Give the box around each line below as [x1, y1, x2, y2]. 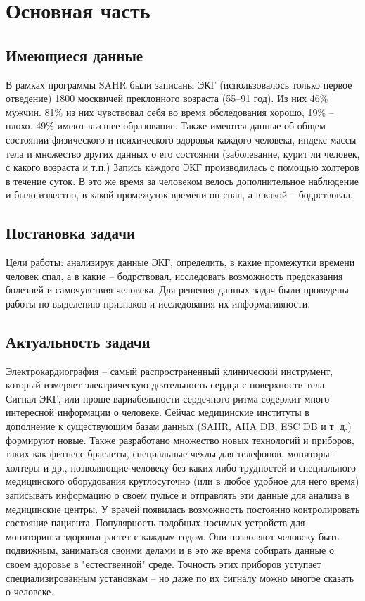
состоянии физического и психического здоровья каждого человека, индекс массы [6, 132, 357, 146]
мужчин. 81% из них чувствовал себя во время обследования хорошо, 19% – [6, 104, 334, 119]
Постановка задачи [6, 222, 136, 243]
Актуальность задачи [6, 330, 151, 352]
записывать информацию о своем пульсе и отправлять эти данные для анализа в [6, 488, 350, 502]
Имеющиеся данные [6, 44, 143, 65]
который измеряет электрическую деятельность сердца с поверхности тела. [6, 377, 328, 392]
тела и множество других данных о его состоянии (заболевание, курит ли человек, [6, 146, 360, 160]
